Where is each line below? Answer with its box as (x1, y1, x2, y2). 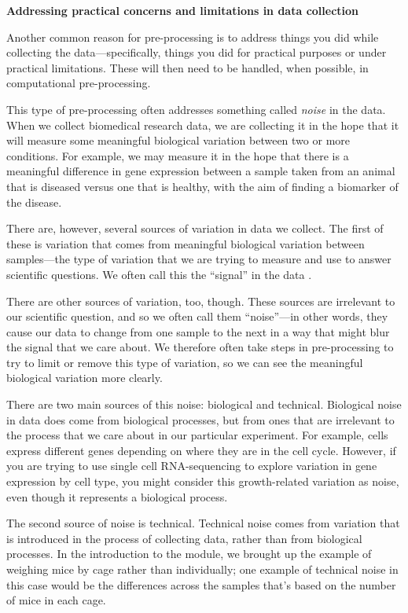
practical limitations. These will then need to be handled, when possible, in (6, 59, 369, 75)
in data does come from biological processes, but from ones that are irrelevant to (6, 411, 395, 428)
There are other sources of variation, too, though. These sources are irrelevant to (6, 292, 395, 309)
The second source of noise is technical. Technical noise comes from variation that (6, 515, 400, 531)
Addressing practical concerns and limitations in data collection (6, 2, 359, 18)
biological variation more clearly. (6, 369, 163, 386)
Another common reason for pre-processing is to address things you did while (6, 28, 379, 45)
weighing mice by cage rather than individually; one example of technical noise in (6, 561, 399, 577)
